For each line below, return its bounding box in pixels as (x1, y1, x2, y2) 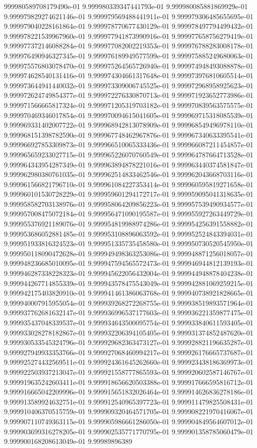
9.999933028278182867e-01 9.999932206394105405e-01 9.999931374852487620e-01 (4, 327, 253, 338)
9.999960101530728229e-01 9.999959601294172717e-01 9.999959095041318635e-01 (4, 189, 253, 199)
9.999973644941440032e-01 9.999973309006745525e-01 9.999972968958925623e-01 (4, 80, 253, 90)
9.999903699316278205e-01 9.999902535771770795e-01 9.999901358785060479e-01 (4, 426, 253, 436)
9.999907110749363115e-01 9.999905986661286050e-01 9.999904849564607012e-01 (4, 416, 253, 426)
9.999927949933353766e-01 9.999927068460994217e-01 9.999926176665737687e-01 (4, 347, 253, 357)
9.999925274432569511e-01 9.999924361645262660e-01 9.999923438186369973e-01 (4, 357, 253, 367)
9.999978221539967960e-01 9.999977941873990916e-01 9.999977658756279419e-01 (4, 30, 253, 41)
